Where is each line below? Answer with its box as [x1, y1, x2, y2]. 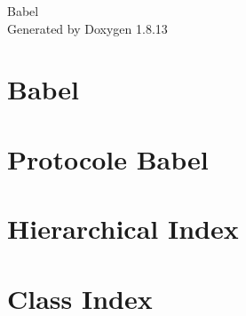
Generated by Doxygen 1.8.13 [7, 19, 168, 37]
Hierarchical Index [7, 210, 239, 247]
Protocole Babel [7, 140, 209, 177]
